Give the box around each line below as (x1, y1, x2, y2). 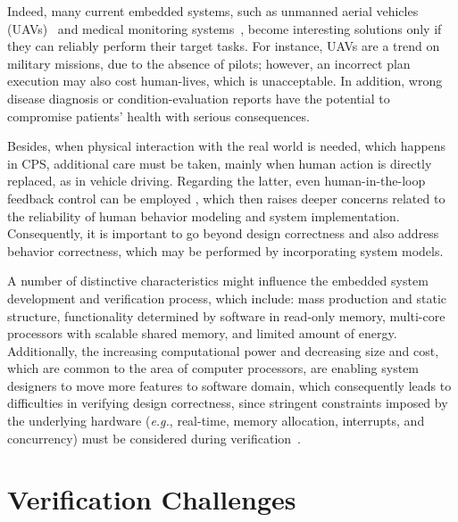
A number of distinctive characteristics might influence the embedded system (7, 271, 429, 290)
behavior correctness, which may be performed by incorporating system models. (7, 241, 444, 260)
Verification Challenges (7, 481, 296, 518)
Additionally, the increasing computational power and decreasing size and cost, (7, 341, 439, 360)
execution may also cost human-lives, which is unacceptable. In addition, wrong (7, 71, 443, 90)
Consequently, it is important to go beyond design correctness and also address (7, 224, 439, 243)
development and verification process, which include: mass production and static (7, 288, 447, 307)
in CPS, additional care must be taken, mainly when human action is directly (7, 153, 432, 172)
